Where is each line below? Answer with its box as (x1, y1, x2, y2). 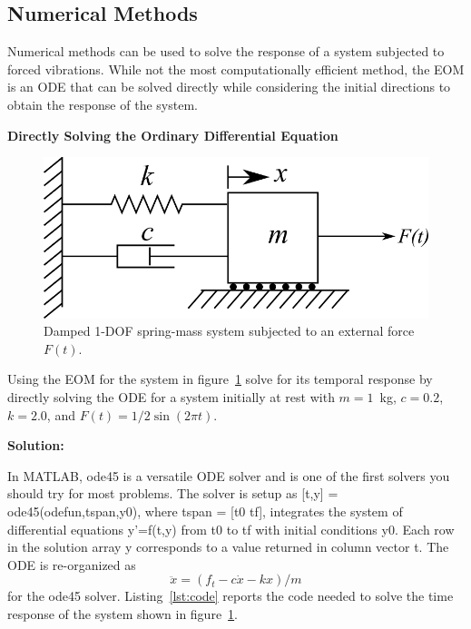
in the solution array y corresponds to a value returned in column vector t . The (7, 537, 449, 556)
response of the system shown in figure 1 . (7, 604, 239, 623)
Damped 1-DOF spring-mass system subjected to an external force (44, 321, 415, 340)
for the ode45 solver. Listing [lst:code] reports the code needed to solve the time (7, 586, 454, 605)
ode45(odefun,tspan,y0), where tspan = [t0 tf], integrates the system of (7, 501, 403, 520)
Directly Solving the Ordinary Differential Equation (7, 125, 339, 144)
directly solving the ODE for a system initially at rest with (7, 387, 335, 406)
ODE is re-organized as (7, 555, 136, 574)
